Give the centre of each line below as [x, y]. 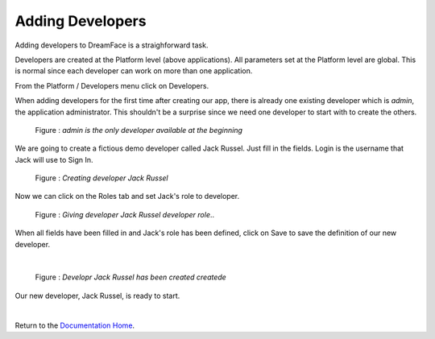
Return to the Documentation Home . [75, 325]
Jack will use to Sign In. [54, 159]
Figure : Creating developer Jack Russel [101, 178]
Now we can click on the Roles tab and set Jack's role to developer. [127, 196]
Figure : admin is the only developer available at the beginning [139, 130]
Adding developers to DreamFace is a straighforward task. [112, 45]
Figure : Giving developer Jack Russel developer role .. [125, 214]
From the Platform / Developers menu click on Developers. [112, 85]
